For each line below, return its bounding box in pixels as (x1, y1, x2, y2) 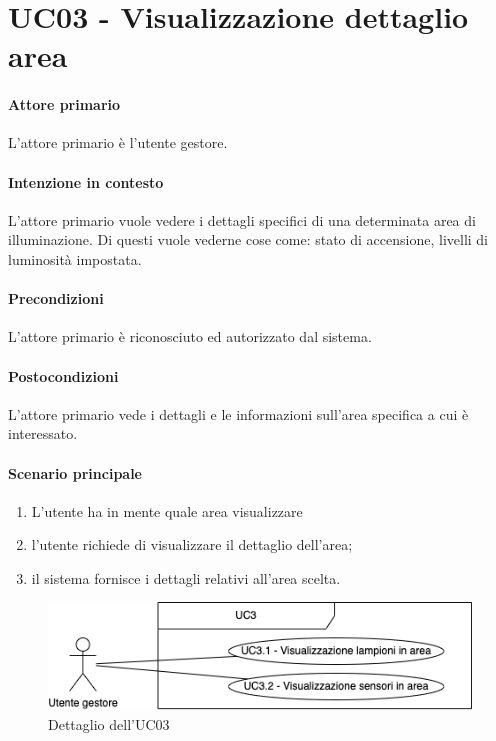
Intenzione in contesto (8, 171, 164, 192)
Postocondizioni (8, 365, 119, 386)
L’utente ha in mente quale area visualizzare (31, 500, 303, 521)
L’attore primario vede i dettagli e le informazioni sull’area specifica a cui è (8, 403, 469, 424)
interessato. (8, 423, 78, 444)
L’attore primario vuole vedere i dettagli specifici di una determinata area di (8, 209, 476, 230)
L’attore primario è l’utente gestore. (8, 132, 228, 153)
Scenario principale (8, 462, 142, 483)
